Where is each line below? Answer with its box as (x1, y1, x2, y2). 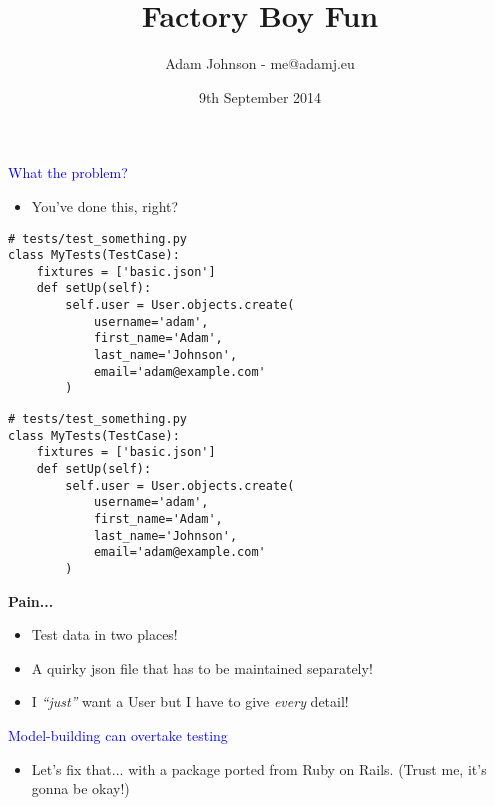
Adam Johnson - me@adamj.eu (165, 53, 355, 74)
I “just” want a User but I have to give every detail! (31, 691, 349, 712)
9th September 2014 (198, 86, 322, 107)
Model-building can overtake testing (8, 725, 228, 745)
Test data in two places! (31, 624, 178, 645)
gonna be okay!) (31, 778, 130, 799)
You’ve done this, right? (31, 195, 179, 216)
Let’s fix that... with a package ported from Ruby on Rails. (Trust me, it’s (31, 758, 487, 779)
